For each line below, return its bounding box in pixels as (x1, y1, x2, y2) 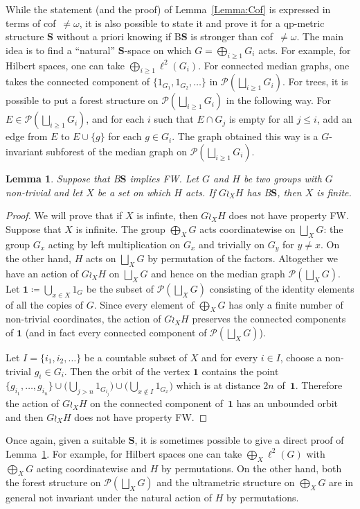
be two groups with (243, 171, 322, 185)
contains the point (201, 363, 279, 378)
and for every (201, 350, 258, 364)
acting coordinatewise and (36, 460, 147, 475)
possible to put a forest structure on (6, 93, 159, 107)
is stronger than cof (190, 29, 273, 44)
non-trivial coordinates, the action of (6, 311, 161, 326)
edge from (6, 129, 48, 144)
